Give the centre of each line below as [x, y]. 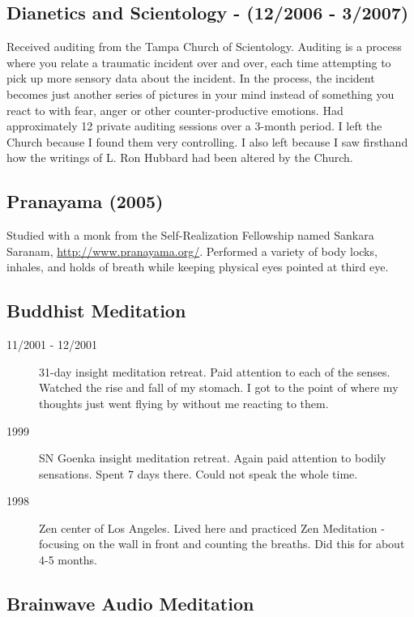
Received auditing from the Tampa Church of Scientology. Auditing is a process [204, 47]
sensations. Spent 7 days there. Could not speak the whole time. [198, 473]
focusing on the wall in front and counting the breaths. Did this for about [222, 544]
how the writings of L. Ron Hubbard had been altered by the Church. [180, 157]
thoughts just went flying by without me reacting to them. [184, 403]
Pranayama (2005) [85, 201]
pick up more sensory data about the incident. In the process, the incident [191, 78]
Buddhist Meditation [96, 311]
